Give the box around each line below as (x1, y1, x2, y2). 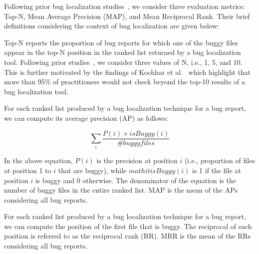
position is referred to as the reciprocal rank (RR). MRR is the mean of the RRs (4, 231, 251, 241)
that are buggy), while (58, 165, 127, 175)
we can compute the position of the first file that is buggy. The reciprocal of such (4, 221, 252, 231)
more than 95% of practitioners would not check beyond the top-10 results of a (4, 76, 245, 87)
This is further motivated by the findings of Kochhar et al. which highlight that (4, 66, 251, 77)
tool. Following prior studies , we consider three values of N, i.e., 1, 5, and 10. (4, 56, 243, 67)
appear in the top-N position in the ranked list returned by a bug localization (4, 47, 241, 57)
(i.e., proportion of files (184, 155, 255, 166)
